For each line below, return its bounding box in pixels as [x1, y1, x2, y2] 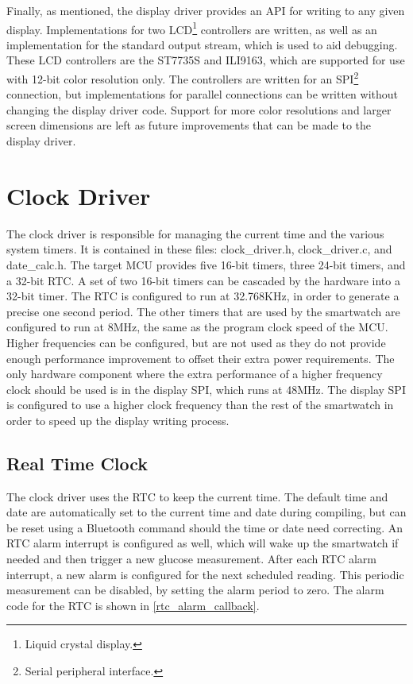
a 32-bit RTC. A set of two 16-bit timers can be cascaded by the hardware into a [6, 272, 400, 288]
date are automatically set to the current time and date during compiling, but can [6, 504, 407, 520]
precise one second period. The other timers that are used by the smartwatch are [6, 303, 400, 319]
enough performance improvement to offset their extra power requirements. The [6, 350, 395, 366]
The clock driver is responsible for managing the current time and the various [6, 225, 384, 242]
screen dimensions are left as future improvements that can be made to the [6, 117, 371, 133]
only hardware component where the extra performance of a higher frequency [6, 365, 383, 382]
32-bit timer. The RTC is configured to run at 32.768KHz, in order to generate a [6, 288, 399, 304]
